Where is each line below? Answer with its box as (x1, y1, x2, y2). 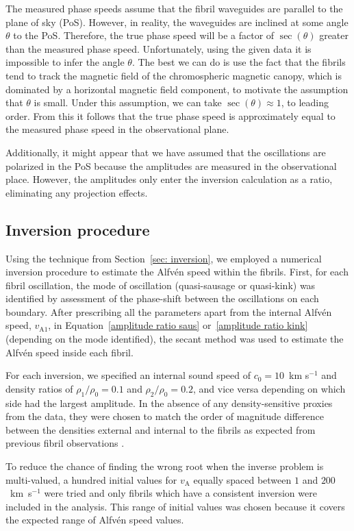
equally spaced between (193, 472, 292, 486)
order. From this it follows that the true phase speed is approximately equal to (5, 108, 336, 123)
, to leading (281, 95, 329, 110)
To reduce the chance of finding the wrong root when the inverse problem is (5, 459, 324, 473)
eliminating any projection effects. (5, 185, 148, 199)
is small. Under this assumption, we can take (34, 95, 222, 110)
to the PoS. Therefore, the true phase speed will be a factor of (13, 28, 275, 42)
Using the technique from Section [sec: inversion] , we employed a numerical (5, 251, 322, 265)
